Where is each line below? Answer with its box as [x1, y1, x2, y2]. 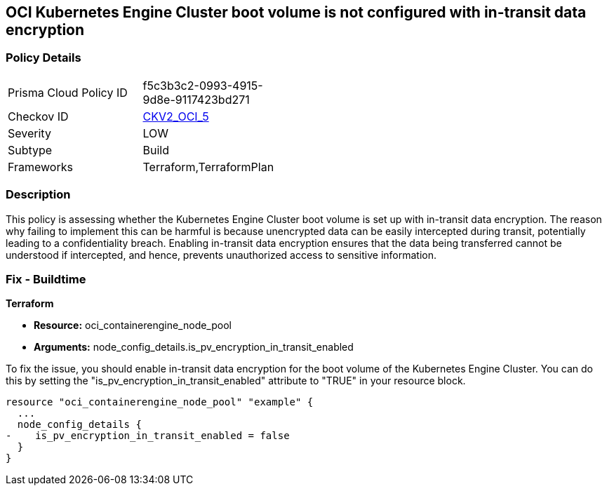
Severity [8, 126, 51, 140]
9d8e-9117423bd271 [142, 92, 250, 107]
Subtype [8, 142, 53, 157]
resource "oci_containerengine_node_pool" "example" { [6, 396, 314, 408]
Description [6, 187, 71, 202]
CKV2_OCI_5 [142, 109, 209, 123]
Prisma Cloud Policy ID [8, 85, 128, 100]
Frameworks [8, 159, 73, 174]
